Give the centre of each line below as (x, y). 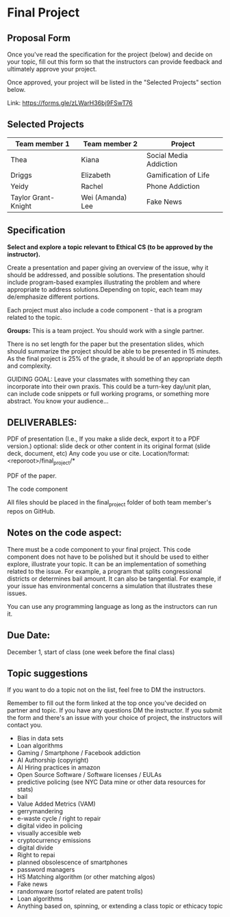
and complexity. (30, 366)
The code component (38, 489)
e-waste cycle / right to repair (59, 819)
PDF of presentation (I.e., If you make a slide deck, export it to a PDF (104, 439)
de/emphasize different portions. (53, 297)
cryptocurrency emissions (54, 840)
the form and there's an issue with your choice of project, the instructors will (115, 718)
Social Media (167, 155)
